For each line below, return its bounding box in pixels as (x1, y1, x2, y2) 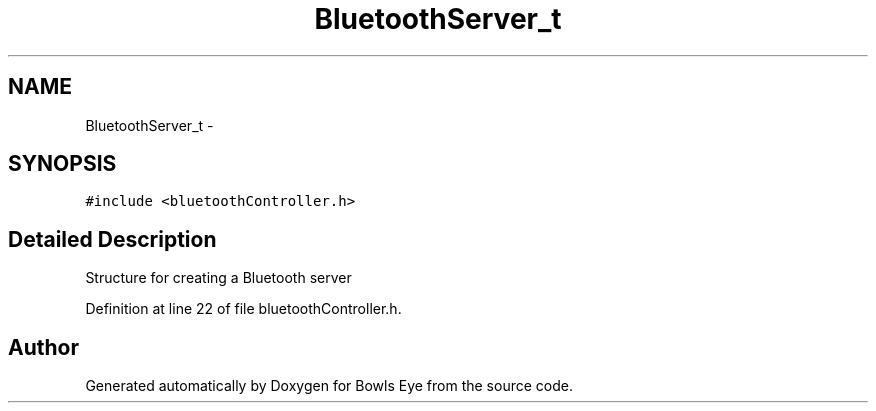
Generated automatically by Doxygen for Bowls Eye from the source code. (85, 377, 573, 395)
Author (8, 334, 79, 360)
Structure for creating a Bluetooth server (85, 269, 352, 287)
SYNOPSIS (8, 151, 117, 177)
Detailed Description (8, 226, 217, 252)
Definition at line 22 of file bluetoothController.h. (85, 300, 402, 318)
